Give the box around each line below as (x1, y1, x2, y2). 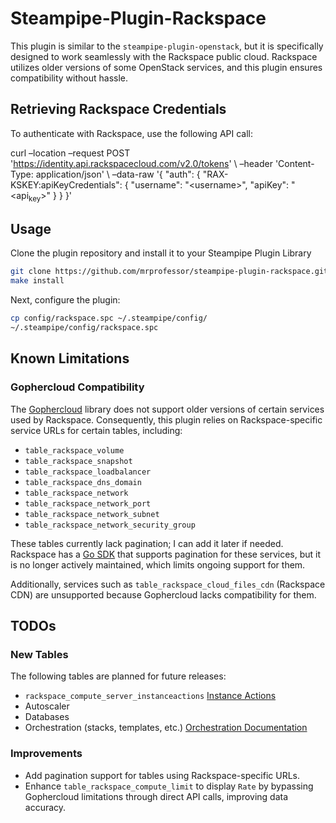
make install (10, 276, 65, 286)
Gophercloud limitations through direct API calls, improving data (24, 790, 289, 802)
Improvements (10, 747, 83, 761)
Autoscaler (24, 700, 70, 712)
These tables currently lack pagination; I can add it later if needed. (10, 537, 284, 549)
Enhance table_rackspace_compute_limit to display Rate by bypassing (24, 780, 314, 792)
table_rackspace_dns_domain (24, 477, 142, 487)
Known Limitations (10, 350, 130, 367)
